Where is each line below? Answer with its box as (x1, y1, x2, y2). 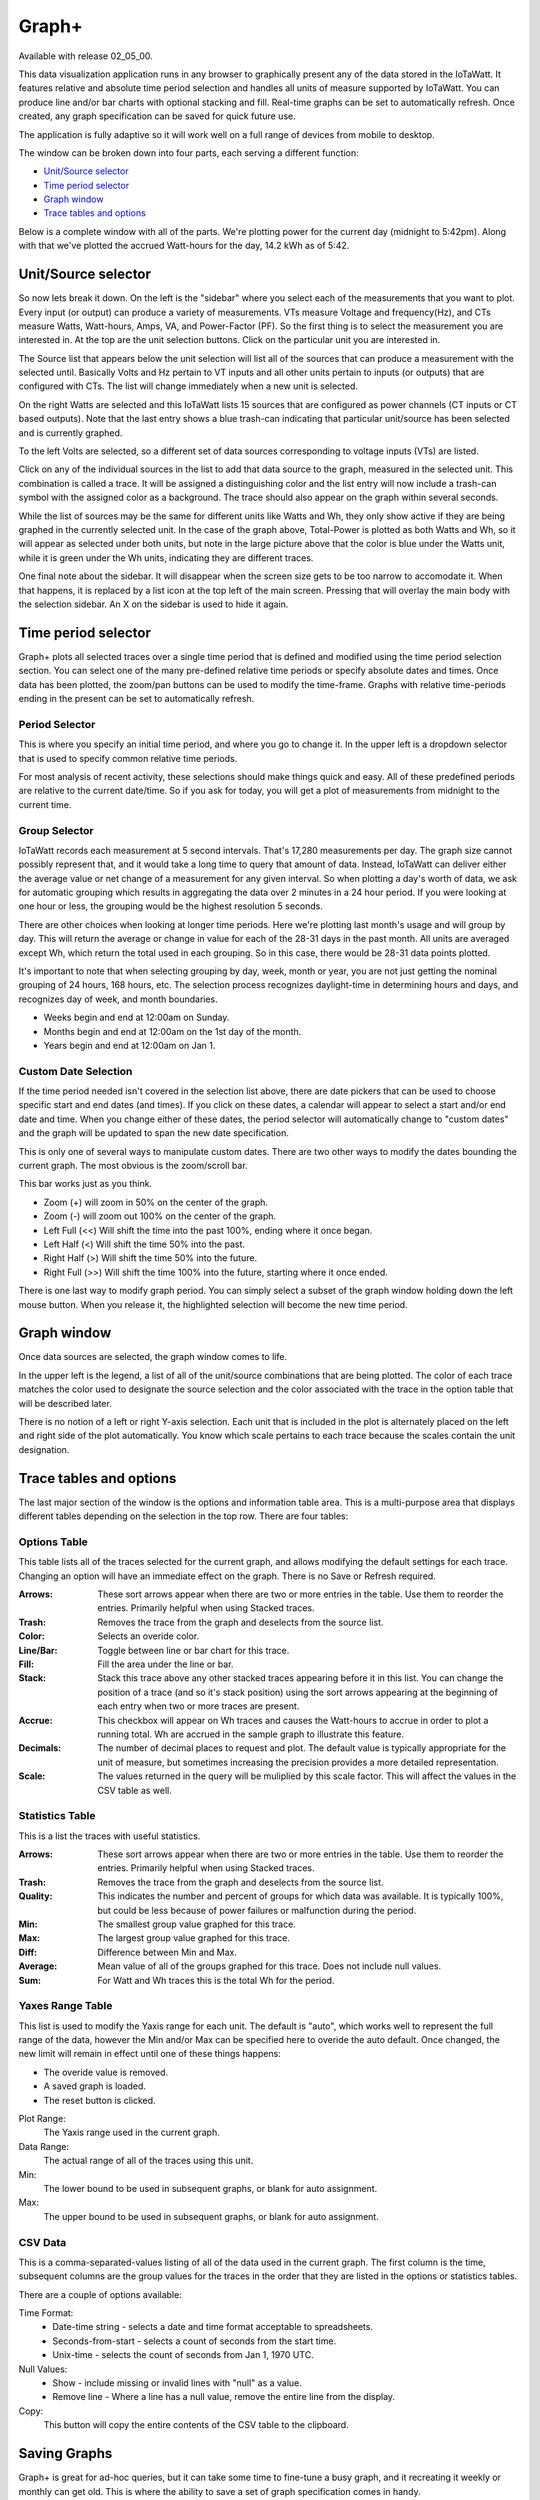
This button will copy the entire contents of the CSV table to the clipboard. (43, 2419, 349, 2431)
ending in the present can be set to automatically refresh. (18, 693, 255, 705)
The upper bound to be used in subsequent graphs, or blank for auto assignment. (43, 2210, 379, 2222)
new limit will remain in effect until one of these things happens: (18, 2048, 282, 2060)
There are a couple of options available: (18, 2288, 182, 2300)
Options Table (18, 1535, 89, 1549)
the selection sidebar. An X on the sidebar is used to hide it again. (18, 598, 289, 610)
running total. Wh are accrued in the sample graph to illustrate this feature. (97, 1728, 405, 1740)
